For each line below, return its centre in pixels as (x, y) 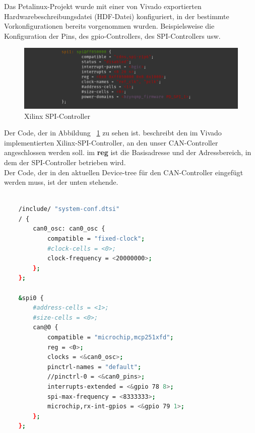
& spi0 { (31, 298)
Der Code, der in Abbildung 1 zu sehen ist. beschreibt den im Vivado (113, 133)
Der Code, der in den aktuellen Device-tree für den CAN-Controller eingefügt (124, 172)
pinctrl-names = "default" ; (94, 367)
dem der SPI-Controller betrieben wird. (65, 162)
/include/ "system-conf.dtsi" (69, 209)
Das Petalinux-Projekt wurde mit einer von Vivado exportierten (103, 6)
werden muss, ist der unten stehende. (61, 182)
